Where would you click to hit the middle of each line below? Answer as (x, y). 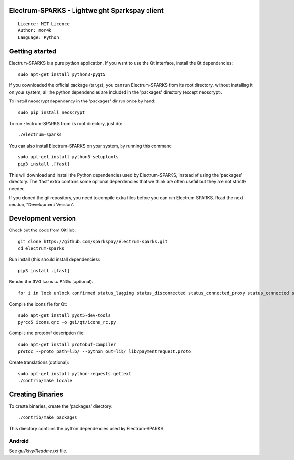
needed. (17, 188)
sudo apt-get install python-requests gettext (75, 373)
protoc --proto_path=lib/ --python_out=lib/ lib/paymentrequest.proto (104, 351)
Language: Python (38, 37)
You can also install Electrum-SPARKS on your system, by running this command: (91, 146)
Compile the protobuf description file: (47, 333)
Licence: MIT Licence (44, 24)
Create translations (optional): (39, 362)
